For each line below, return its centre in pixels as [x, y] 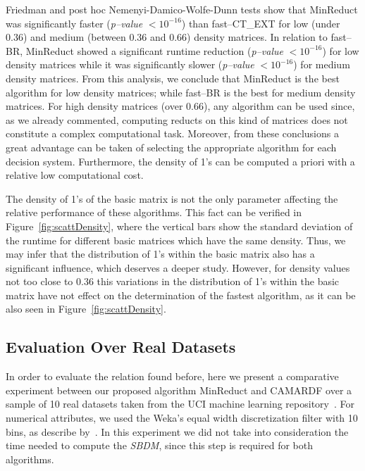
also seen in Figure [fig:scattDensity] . [86, 309]
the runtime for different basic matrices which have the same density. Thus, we [176, 240]
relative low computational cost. [75, 175]
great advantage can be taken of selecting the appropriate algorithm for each [171, 147]
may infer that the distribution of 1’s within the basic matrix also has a [160, 254]
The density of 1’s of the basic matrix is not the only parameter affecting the [172, 198]
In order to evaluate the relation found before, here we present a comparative [172, 376]
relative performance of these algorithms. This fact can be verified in [154, 212]
